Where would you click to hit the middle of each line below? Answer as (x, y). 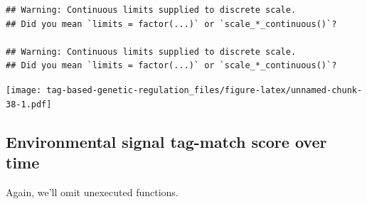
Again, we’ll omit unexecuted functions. (92, 192)
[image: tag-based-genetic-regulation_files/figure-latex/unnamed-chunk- (184, 90)
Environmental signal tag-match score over (166, 141)
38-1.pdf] (29, 104)
